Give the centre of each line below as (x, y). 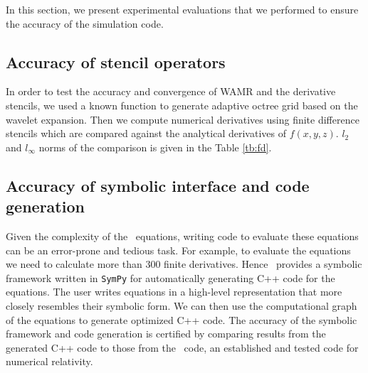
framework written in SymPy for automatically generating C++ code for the (170, 277)
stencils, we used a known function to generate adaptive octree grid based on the (182, 105)
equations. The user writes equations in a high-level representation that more (174, 292)
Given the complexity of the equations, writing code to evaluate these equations (182, 236)
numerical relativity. (49, 361)
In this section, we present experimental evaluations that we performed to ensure (182, 9)
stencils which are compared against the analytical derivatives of (146, 133)
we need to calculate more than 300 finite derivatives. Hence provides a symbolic (184, 264)
